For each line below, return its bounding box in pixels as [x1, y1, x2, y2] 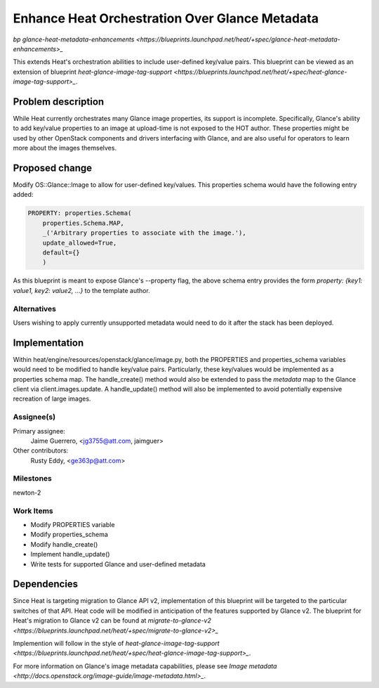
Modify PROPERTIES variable [30, 521, 115, 528]
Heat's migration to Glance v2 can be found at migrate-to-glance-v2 [13, 616, 212, 625]
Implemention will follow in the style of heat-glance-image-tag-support [13, 640, 220, 648]
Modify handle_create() [30, 540, 98, 548]
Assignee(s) [13, 412, 56, 422]
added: [13, 190, 34, 199]
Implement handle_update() [30, 550, 110, 559]
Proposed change [13, 162, 93, 174]
